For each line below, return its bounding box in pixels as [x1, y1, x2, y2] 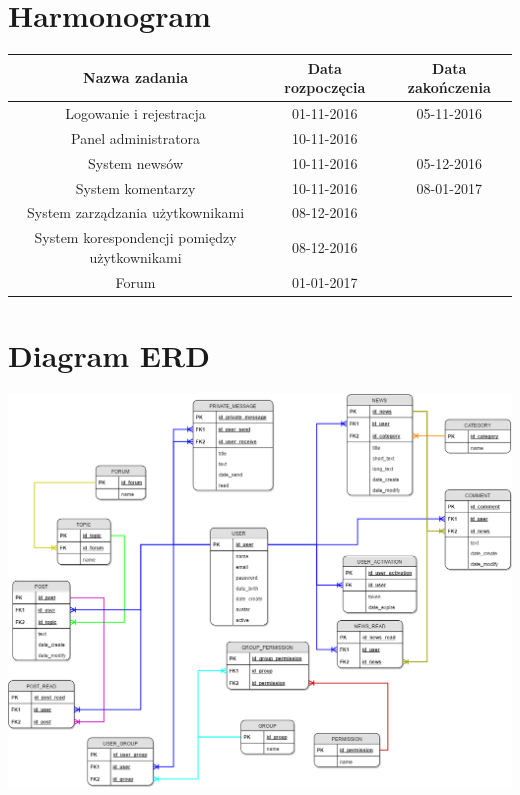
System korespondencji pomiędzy [34, 227, 237, 248]
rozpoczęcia [284, 77, 366, 98]
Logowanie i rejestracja [65, 103, 206, 124]
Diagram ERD [8, 335, 210, 375]
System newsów [88, 152, 184, 173]
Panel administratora [70, 127, 201, 148]
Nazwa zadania [83, 67, 189, 88]
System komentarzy [75, 177, 196, 198]
